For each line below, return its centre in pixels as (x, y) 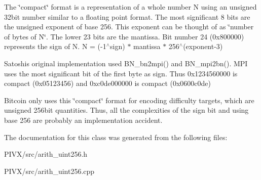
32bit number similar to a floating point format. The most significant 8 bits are (127, 16)
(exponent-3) (203, 46)
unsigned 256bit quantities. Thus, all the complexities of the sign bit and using (126, 110)
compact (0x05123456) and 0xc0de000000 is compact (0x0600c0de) (107, 83)
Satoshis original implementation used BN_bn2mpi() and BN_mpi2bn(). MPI (126, 63)
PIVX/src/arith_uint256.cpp (49, 171)
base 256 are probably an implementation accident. (83, 120)
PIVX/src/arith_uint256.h (46, 154)
